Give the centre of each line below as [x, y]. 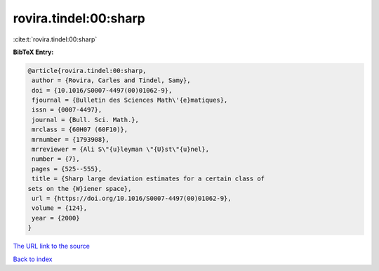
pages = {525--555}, [67, 169]
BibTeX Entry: [33, 52]
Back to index [33, 259]
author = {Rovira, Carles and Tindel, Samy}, [111, 80]
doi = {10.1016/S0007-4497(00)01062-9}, [102, 90]
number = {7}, [56, 159]
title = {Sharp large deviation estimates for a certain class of [148, 179]
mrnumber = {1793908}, [71, 139]
